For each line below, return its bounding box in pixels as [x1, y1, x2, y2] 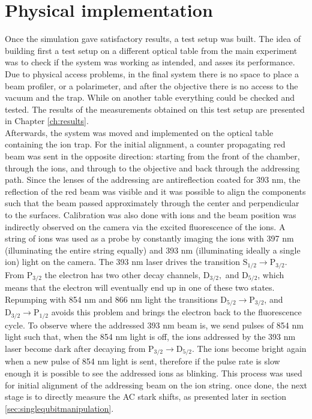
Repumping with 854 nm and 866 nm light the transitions [5, 293, 218, 305]
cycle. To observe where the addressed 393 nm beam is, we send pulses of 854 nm [5, 318, 304, 331]
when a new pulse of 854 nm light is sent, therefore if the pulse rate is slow [5, 355, 280, 367]
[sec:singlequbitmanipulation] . [5, 402, 114, 414]
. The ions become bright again [191, 342, 307, 354]
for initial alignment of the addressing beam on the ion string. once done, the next [5, 378, 307, 391]
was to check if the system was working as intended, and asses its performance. [5, 56, 295, 68]
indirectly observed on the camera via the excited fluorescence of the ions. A [5, 220, 286, 233]
